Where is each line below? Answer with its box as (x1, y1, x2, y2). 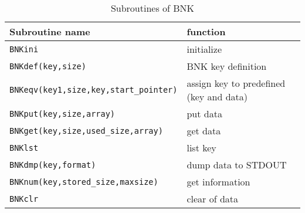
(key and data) (187, 90, 248, 103)
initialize (187, 42, 222, 56)
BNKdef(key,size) (9, 61, 86, 71)
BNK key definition (187, 59, 267, 73)
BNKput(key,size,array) (9, 109, 116, 119)
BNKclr (9, 194, 39, 204)
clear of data (187, 192, 239, 205)
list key (187, 141, 216, 154)
